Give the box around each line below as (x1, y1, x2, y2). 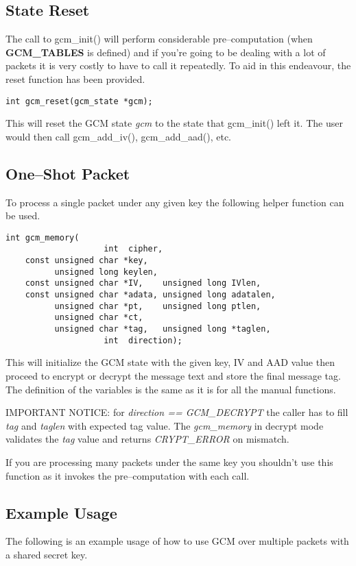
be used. (5, 208, 40, 223)
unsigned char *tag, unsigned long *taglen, (54, 324, 271, 334)
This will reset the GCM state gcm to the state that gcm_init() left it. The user (5, 116, 343, 130)
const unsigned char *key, (25, 256, 148, 266)
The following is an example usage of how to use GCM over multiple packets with (5, 534, 349, 548)
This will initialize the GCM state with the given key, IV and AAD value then (5, 355, 335, 369)
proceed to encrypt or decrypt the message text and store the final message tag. (5, 368, 341, 382)
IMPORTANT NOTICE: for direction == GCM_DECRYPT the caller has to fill (5, 405, 348, 419)
